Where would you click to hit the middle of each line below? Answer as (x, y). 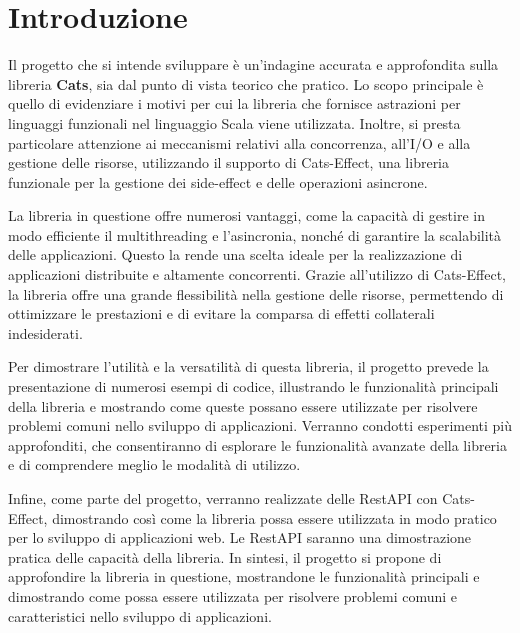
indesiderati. (45, 332)
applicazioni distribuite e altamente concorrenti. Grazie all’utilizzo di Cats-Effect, (257, 274)
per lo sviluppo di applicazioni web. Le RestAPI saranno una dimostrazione (240, 537)
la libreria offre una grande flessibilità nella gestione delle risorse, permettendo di (256, 293)
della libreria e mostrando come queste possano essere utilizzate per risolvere (243, 405)
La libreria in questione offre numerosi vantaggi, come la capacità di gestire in (246, 215)
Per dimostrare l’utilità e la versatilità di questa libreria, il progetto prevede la (248, 366)
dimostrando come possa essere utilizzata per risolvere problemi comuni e (233, 595)
